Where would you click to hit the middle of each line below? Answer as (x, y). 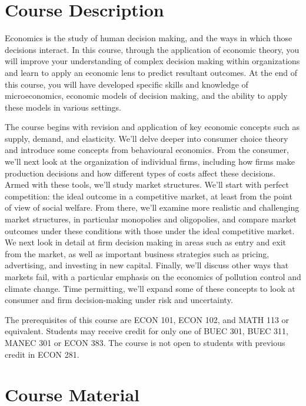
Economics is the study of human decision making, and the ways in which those (149, 38)
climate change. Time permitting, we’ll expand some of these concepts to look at (150, 288)
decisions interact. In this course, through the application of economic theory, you (152, 49)
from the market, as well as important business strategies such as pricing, (137, 253)
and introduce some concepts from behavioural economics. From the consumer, (147, 150)
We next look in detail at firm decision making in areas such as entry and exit (145, 242)
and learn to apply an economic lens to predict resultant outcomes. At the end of (151, 72)
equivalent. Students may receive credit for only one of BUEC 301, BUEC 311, (147, 331)
